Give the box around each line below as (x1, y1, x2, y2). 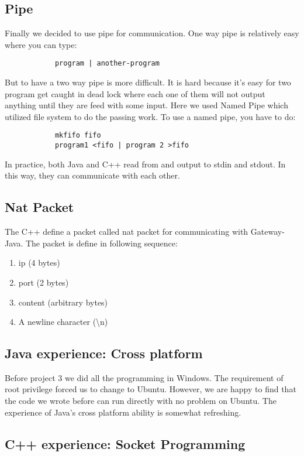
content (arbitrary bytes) (18, 296, 108, 308)
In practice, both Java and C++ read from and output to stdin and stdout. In (5, 157, 286, 170)
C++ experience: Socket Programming (5, 434, 246, 452)
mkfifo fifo (54, 131, 101, 140)
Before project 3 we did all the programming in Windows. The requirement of (5, 371, 284, 383)
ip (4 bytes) (18, 256, 60, 269)
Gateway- (250, 225, 285, 238)
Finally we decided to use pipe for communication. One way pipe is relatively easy (5, 27, 299, 39)
